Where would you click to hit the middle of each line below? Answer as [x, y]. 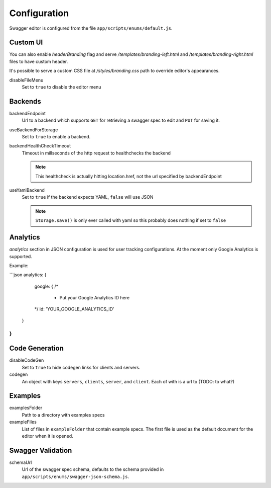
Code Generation [36, 348]
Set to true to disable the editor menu [61, 87]
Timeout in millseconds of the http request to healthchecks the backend [96, 153]
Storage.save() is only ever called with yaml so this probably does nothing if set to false [131, 220]
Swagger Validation [41, 450]
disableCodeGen [27, 360]
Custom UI [26, 43]
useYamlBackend [27, 190]
